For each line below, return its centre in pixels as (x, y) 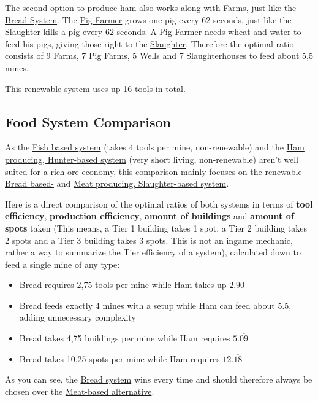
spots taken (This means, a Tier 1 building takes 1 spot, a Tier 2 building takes (156, 228)
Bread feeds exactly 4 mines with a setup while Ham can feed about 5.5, (155, 305)
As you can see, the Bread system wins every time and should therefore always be (159, 379)
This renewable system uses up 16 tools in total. (95, 88)
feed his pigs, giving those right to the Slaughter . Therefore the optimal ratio (150, 43)
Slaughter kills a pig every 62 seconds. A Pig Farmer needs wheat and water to (153, 32)
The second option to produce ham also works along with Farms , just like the (151, 7)
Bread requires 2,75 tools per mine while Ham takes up (123, 285)
